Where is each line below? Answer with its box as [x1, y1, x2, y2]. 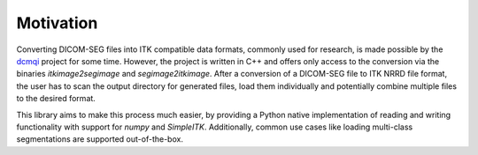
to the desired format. [16, 93, 96, 104]
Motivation [16, 13, 98, 33]
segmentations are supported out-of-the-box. [16, 134, 183, 144]
